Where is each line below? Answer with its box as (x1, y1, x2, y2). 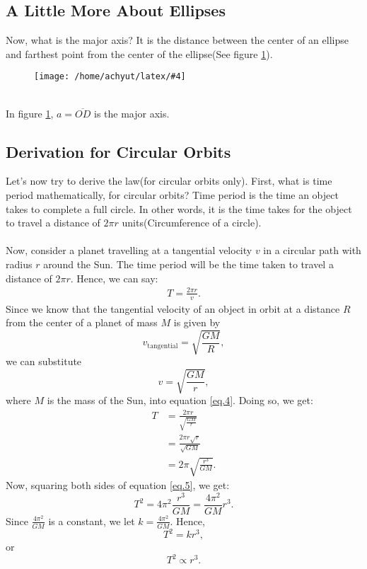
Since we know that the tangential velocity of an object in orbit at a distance (6, 301, 340, 316)
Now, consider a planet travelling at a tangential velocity (6, 243, 252, 258)
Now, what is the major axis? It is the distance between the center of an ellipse (6, 33, 349, 47)
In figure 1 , (6, 105, 54, 120)
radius (6, 257, 33, 271)
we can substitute (6, 354, 82, 369)
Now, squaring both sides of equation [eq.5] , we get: (6, 478, 230, 493)
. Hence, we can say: (70, 270, 158, 285)
